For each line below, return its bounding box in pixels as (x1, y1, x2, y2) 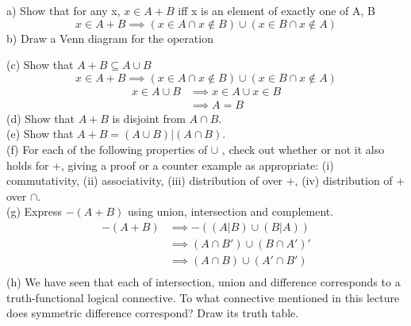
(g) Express (6, 203, 62, 220)
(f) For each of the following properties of (6, 141, 208, 158)
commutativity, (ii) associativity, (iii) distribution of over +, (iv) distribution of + (6, 172, 405, 189)
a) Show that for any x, (6, 2, 121, 18)
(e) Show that (6, 125, 74, 142)
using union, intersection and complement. (127, 203, 334, 220)
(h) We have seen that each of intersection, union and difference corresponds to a (6, 274, 401, 290)
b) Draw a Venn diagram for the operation (6, 29, 213, 46)
